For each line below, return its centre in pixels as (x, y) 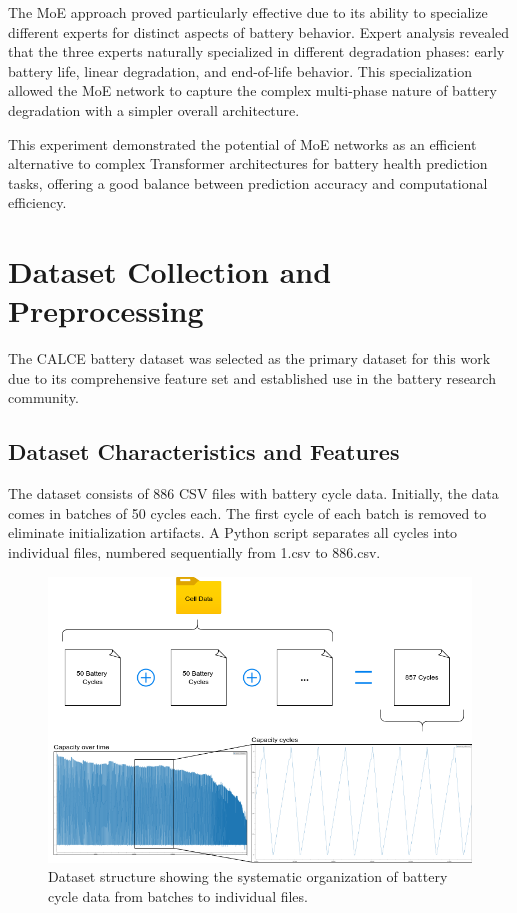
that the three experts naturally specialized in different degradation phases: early (256, 51)
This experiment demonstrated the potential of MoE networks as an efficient (242, 143)
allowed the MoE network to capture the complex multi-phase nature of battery (252, 90)
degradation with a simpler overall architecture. (154, 109)
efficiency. (37, 202)
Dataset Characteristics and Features (204, 451)
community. (43, 397)
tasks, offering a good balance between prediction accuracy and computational (248, 182)
